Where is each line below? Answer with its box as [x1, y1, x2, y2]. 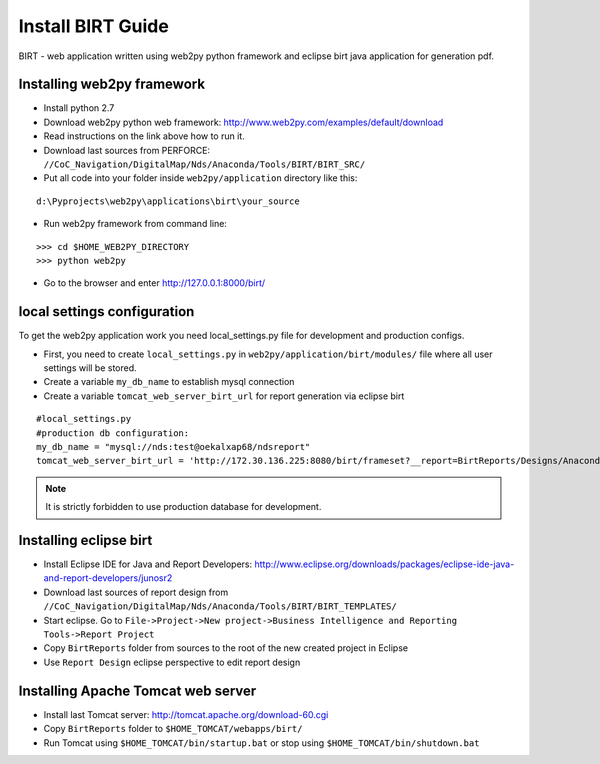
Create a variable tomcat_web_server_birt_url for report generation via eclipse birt [43, 390, 405, 402]
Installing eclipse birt [18, 531, 153, 549]
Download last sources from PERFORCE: [43, 144, 210, 156]
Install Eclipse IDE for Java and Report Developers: [43, 558, 253, 570]
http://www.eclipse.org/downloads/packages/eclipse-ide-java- [254, 558, 515, 570]
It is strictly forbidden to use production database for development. [45, 501, 322, 513]
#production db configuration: [36, 427, 190, 439]
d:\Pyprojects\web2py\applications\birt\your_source [36, 195, 300, 207]
